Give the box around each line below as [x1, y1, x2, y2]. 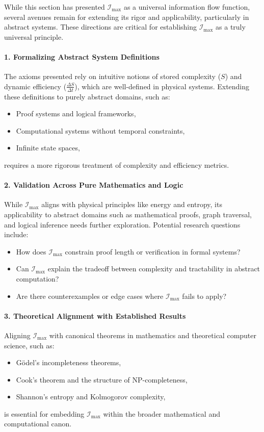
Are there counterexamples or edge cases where [16, 290, 164, 301]
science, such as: [4, 340, 55, 350]
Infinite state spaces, [16, 142, 80, 153]
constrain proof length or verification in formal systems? [65, 246, 241, 257]
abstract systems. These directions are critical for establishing [4, 21, 197, 32]
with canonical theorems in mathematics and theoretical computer [49, 329, 257, 340]
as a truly [216, 21, 246, 32]
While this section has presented [4, 2, 105, 12]
